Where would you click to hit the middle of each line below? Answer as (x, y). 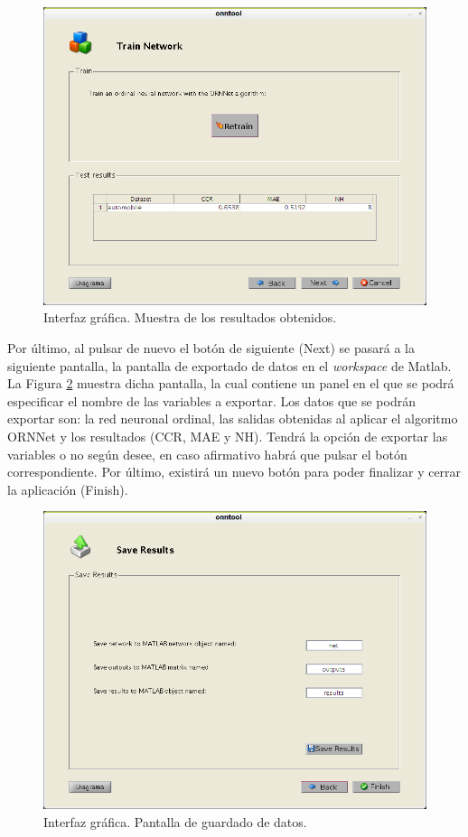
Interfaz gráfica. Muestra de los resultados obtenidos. (190, 317)
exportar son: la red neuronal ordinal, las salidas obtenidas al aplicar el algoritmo (233, 418)
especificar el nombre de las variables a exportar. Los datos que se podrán (211, 400)
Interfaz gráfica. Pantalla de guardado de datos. (175, 821)
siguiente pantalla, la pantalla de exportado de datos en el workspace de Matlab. (229, 365)
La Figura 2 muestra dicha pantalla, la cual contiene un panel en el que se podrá (231, 383)
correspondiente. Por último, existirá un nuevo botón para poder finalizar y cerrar (234, 472)
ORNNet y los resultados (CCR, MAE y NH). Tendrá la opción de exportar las (228, 436)
